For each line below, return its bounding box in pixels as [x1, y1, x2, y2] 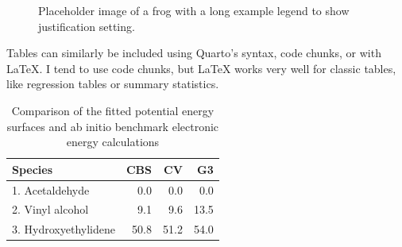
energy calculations [66, 133, 160, 150]
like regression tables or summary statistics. [6, 75, 219, 92]
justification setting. [38, 17, 135, 34]
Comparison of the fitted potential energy [11, 102, 215, 118]
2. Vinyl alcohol [12, 201, 89, 218]
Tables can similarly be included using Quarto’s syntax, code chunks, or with [6, 44, 381, 61]
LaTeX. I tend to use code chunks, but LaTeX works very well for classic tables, [6, 60, 396, 76]
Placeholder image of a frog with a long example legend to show [38, 2, 350, 18]
